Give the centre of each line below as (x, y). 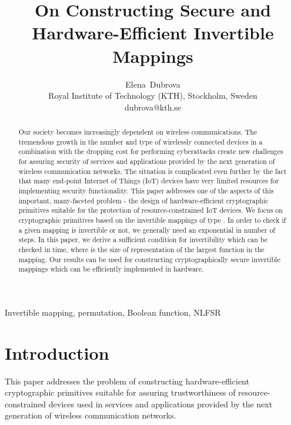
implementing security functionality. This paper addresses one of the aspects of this (146, 191)
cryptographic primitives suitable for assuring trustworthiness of (120, 392)
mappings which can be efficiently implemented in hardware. (111, 269)
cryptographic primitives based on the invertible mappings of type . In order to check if (152, 220)
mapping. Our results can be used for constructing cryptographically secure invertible (149, 259)
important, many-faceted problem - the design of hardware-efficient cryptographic (143, 200)
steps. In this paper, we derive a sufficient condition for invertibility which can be (143, 240)
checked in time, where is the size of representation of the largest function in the (141, 249)
